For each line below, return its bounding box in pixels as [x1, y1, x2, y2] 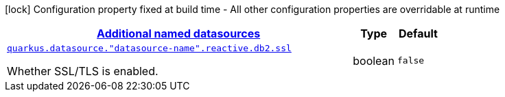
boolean [353, 53, 395, 68]
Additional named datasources [97, 27, 261, 40]
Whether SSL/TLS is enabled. [7, 64, 158, 78]
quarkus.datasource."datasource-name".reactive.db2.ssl [7, 43, 292, 53]
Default [399, 27, 438, 40]
